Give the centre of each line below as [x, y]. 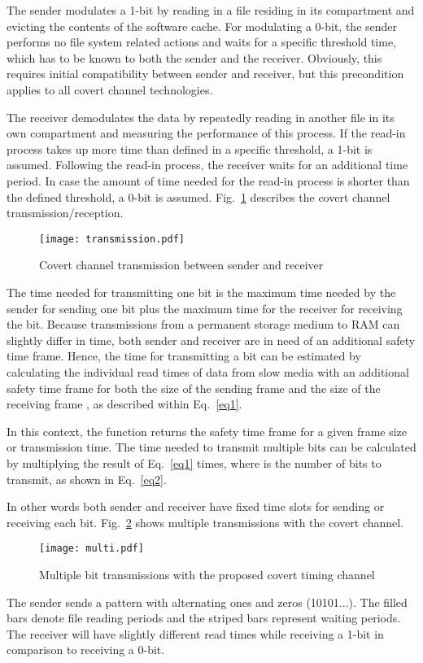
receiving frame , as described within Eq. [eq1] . [124, 404]
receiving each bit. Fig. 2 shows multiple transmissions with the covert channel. [205, 522]
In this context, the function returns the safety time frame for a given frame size [207, 431]
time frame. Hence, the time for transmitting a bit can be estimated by [184, 356]
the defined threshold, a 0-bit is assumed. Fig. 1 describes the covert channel [198, 196]
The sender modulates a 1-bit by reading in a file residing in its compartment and [211, 10]
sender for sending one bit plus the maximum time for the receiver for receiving [205, 308]
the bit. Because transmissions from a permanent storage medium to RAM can [203, 324]
